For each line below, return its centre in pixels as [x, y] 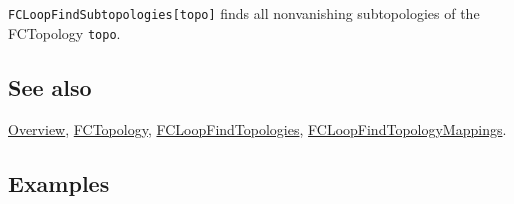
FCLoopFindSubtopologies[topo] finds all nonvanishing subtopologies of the [244, 13]
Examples [59, 182]
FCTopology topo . [64, 32]
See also [50, 86]
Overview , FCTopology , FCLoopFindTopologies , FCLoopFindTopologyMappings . [257, 128]
